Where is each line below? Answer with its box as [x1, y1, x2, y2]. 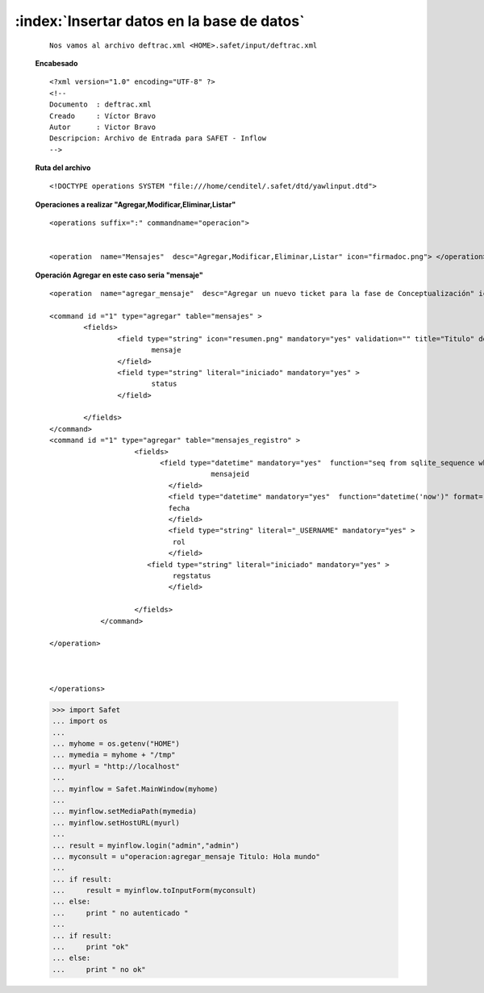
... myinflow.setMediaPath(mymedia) [52, 807, 198, 816]
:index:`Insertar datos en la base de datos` [15, 12, 305, 30]
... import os [52, 716, 108, 726]
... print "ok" [52, 942, 129, 952]
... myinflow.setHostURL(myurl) [52, 818, 181, 827]
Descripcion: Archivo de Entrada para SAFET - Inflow [49, 134, 266, 143]
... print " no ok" [52, 965, 147, 974]
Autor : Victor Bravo [49, 122, 156, 131]
